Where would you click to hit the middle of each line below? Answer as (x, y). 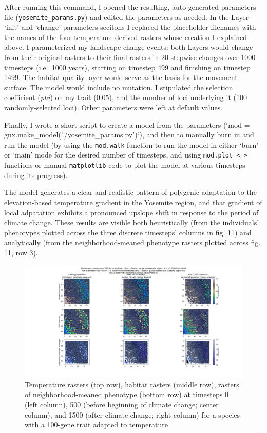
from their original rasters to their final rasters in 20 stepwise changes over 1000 (130, 57)
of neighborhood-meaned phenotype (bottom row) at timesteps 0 (127, 394)
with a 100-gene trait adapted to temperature (96, 425)
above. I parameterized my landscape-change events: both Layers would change (129, 47)
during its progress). (36, 175)
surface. (16, 87)
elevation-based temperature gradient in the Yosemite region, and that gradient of (133, 202)
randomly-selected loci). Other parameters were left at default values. (113, 107)
